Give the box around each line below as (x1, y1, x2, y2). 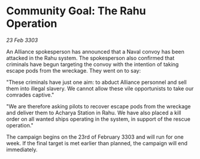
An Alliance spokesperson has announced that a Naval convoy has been (6, 48, 184, 55)
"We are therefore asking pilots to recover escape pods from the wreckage (6, 102, 191, 110)
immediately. (6, 146, 38, 153)
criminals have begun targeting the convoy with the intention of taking (6, 61, 179, 68)
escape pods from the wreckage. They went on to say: (6, 67, 141, 74)
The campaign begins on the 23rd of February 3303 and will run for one (6, 133, 184, 141)
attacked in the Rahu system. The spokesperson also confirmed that (6, 54, 175, 61)
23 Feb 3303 (6, 36, 38, 43)
